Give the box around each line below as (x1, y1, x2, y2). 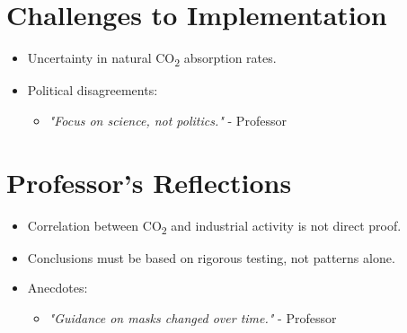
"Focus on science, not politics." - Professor (49, 110, 287, 129)
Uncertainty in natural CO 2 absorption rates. (27, 48, 277, 69)
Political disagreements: (27, 81, 158, 100)
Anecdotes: (27, 278, 88, 297)
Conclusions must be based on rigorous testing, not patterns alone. (27, 248, 395, 267)
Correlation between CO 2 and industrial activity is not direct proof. (27, 215, 402, 237)
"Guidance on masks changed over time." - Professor (49, 308, 337, 327)
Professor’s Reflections (6, 163, 292, 200)
